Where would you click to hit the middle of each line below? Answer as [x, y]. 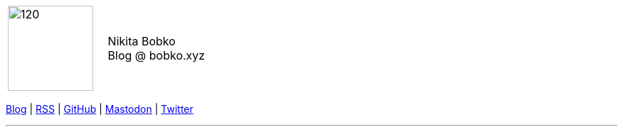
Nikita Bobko [142, 41]
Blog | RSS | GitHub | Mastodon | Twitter [100, 109]
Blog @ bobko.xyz [156, 55]
